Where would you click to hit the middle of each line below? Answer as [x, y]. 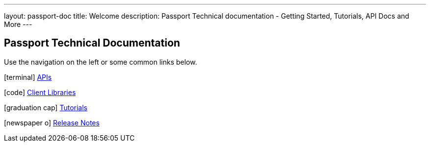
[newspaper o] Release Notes [52, 122]
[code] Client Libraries [40, 92]
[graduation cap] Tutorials [46, 107]
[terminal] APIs [28, 77]
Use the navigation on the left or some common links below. [101, 62]
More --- [18, 24]
